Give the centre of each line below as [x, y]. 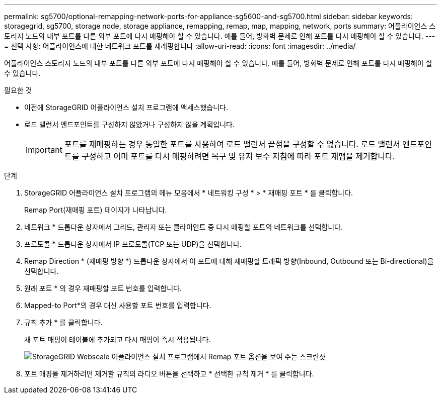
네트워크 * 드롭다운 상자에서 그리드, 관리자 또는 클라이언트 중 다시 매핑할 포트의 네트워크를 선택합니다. [183, 227]
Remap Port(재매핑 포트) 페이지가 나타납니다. [96, 210]
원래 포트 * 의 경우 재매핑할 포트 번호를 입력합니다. [103, 288]
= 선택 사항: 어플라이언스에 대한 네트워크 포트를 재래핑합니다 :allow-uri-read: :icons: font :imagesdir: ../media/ [180, 46]
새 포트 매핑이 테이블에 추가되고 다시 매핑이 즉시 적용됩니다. [118, 339]
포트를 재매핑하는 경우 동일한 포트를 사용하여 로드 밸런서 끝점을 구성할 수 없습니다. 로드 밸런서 [232, 144]
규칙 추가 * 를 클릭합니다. [63, 322]
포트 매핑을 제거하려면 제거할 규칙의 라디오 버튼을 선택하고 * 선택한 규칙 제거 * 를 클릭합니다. [169, 374]
